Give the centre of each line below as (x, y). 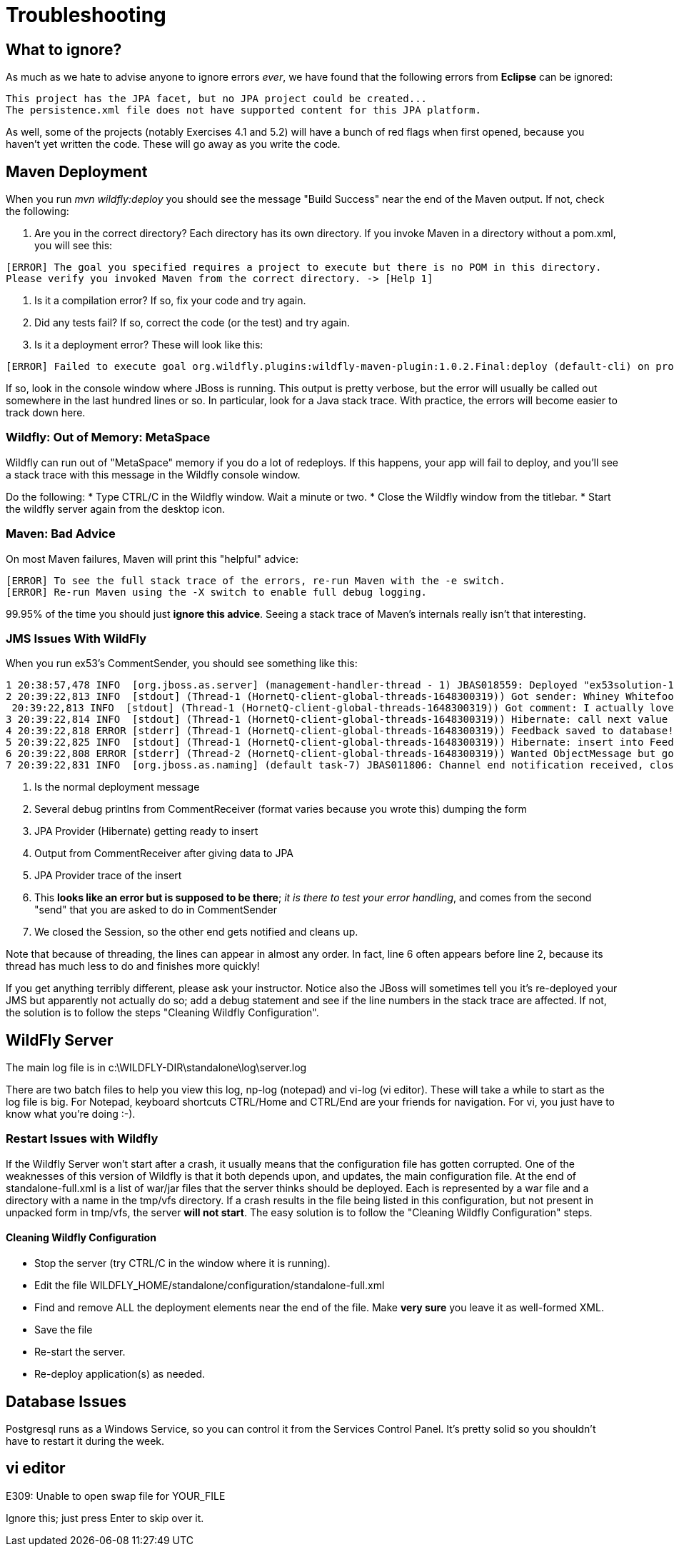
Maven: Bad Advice (61, 534)
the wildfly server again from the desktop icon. (116, 509)
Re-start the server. (80, 1352)
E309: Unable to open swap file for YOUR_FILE (116, 1496)
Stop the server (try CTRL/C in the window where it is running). (182, 1263)
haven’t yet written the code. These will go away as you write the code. (173, 144)
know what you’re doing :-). (71, 1114)
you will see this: (74, 246)
